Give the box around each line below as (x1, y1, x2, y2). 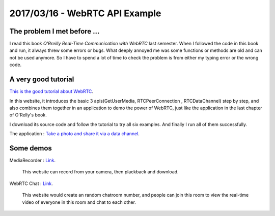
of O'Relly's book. (9, 112, 47, 118)
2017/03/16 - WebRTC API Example (9, 8, 161, 19)
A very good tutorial (9, 75, 74, 84)
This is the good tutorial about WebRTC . (9, 88, 94, 95)
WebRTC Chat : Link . (9, 180, 53, 187)
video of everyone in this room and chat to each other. (22, 199, 136, 205)
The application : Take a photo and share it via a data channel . (9, 131, 140, 137)
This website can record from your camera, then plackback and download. (22, 169, 179, 175)
